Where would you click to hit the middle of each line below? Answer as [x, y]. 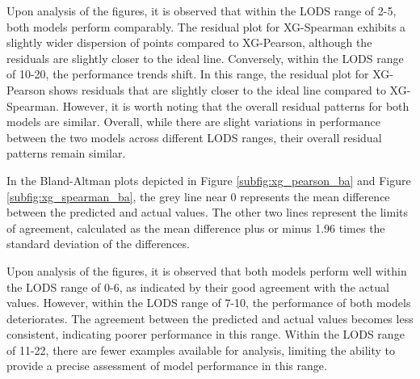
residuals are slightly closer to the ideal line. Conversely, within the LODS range [205, 58]
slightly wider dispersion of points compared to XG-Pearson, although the [189, 42]
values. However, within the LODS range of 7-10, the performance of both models [209, 303]
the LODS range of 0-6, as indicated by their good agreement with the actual [198, 286]
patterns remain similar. [66, 153]
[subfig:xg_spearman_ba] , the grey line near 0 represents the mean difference [198, 196]
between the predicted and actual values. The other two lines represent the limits [208, 212]
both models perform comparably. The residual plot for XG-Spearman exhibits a [206, 26]
